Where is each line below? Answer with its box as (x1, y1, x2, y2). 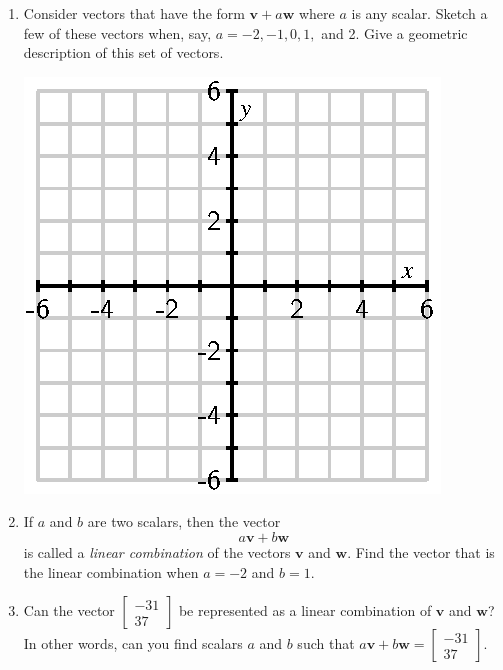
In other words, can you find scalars (23, 633, 243, 654)
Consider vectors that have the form (23, 3, 245, 23)
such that (297, 633, 355, 654)
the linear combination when (23, 561, 199, 582)
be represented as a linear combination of (178, 600, 432, 621)
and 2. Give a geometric (321, 22, 468, 43)
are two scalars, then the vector (87, 511, 281, 532)
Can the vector (23, 600, 115, 621)
